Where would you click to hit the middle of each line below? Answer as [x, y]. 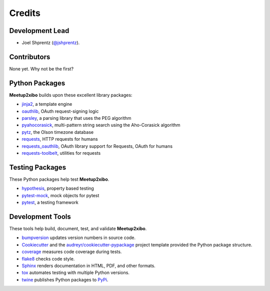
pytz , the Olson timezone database [58, 132]
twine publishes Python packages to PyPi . [65, 280]
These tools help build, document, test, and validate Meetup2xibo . [78, 228]
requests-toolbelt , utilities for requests [61, 153]
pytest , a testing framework [50, 203]
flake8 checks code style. [48, 259]
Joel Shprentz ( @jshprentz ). [51, 43]
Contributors [30, 57]
